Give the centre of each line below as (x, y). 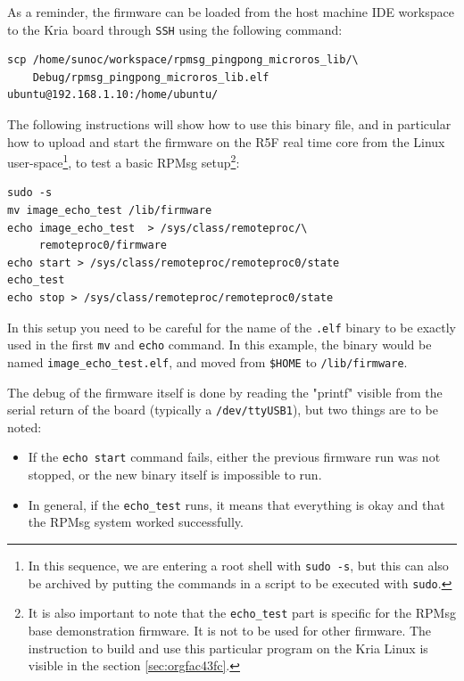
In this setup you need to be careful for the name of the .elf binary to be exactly (232, 327)
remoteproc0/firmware (103, 246)
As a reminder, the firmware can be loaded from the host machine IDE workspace (231, 12)
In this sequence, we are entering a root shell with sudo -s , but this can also (238, 565)
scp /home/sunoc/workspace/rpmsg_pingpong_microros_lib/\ (183, 60)
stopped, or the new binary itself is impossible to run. (175, 475)
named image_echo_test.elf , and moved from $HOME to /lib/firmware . (207, 361)
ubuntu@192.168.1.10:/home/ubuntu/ (113, 95)
